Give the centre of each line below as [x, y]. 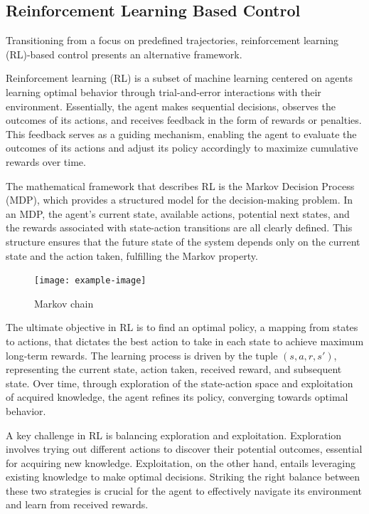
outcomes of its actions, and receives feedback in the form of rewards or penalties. [184, 120]
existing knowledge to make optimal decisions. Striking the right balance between [183, 477]
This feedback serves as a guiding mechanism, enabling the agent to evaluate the [181, 133]
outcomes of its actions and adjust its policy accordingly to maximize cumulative [182, 148]
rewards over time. [46, 161]
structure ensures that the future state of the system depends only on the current [183, 241]
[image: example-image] [90, 281]
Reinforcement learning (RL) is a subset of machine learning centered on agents [179, 78]
